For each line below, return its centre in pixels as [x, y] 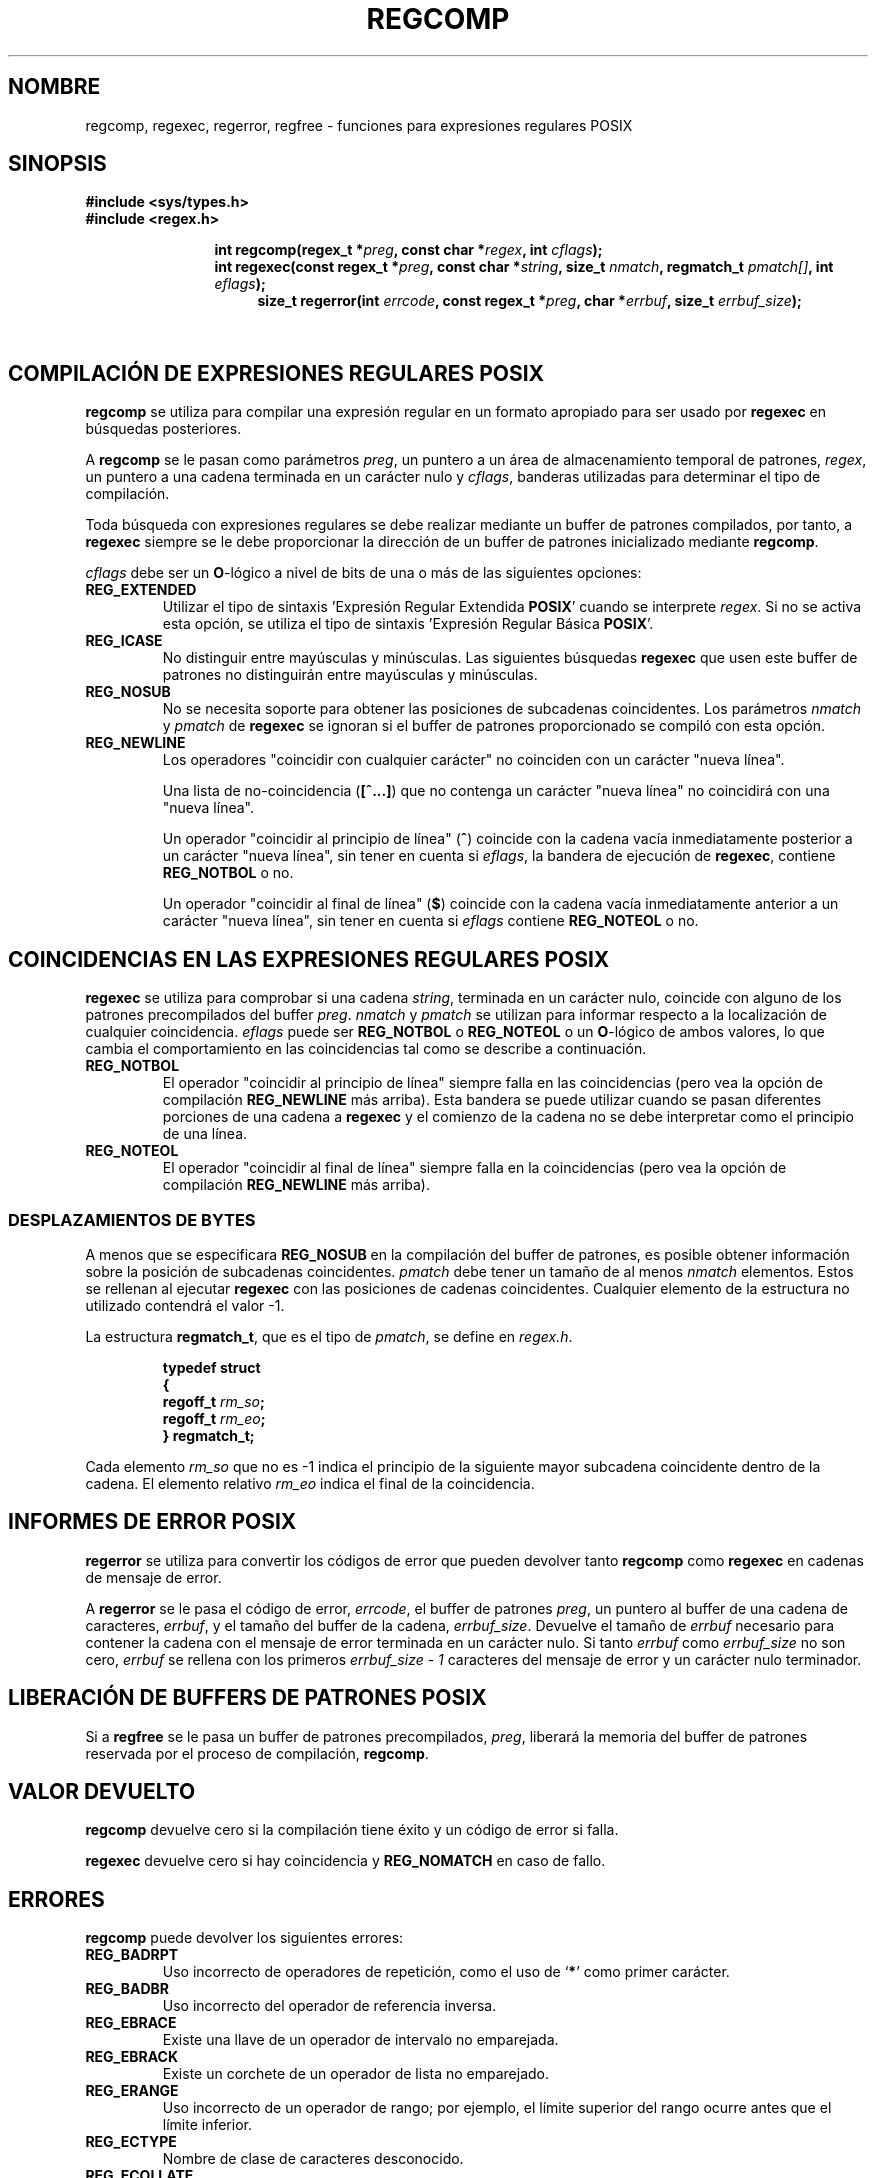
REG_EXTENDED [141, 590]
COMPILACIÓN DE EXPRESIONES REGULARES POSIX [276, 373]
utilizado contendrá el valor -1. [185, 1305]
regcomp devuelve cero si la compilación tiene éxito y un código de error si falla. [352, 1830]
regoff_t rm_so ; [213, 1401]
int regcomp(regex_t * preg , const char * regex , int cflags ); [408, 250]
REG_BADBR [127, 1989]
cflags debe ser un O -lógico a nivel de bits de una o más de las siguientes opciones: [363, 573]
